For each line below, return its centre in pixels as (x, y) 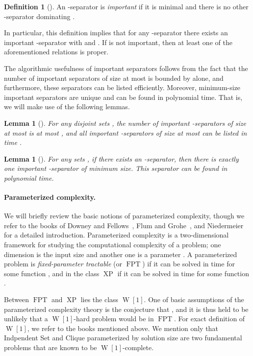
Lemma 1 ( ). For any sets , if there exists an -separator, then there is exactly (121, 158)
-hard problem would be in (114, 319)
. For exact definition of (209, 319)
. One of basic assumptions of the (194, 299)
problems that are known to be (51, 347)
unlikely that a (26, 319)
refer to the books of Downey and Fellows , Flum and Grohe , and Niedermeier (124, 225)
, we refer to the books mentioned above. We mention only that (123, 328)
